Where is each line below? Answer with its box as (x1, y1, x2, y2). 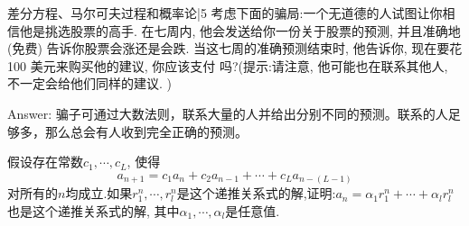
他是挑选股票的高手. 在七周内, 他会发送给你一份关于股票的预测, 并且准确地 (19, 21, 461, 40)
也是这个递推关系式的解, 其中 (7, 201, 180, 220)
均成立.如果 (65, 184, 133, 203)
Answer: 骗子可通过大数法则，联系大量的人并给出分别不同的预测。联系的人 (7, 104, 448, 122)
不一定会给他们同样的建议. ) (7, 74, 172, 93)
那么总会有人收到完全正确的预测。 (44, 122, 248, 140)
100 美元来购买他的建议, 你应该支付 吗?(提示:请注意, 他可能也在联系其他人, (7, 56, 448, 75)
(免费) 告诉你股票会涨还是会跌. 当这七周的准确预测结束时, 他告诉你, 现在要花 (7, 39, 463, 58)
